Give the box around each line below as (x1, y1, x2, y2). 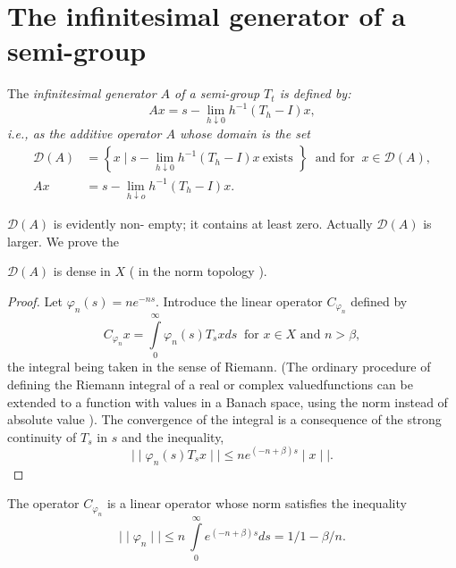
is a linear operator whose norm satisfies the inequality (106, 494, 407, 513)
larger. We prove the (7, 231, 119, 250)
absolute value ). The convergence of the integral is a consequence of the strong (7, 410, 442, 429)
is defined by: (279, 84, 351, 103)
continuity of (7, 427, 77, 446)
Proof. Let (7, 291, 63, 310)
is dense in (53, 262, 111, 280)
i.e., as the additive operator (7, 123, 162, 142)
